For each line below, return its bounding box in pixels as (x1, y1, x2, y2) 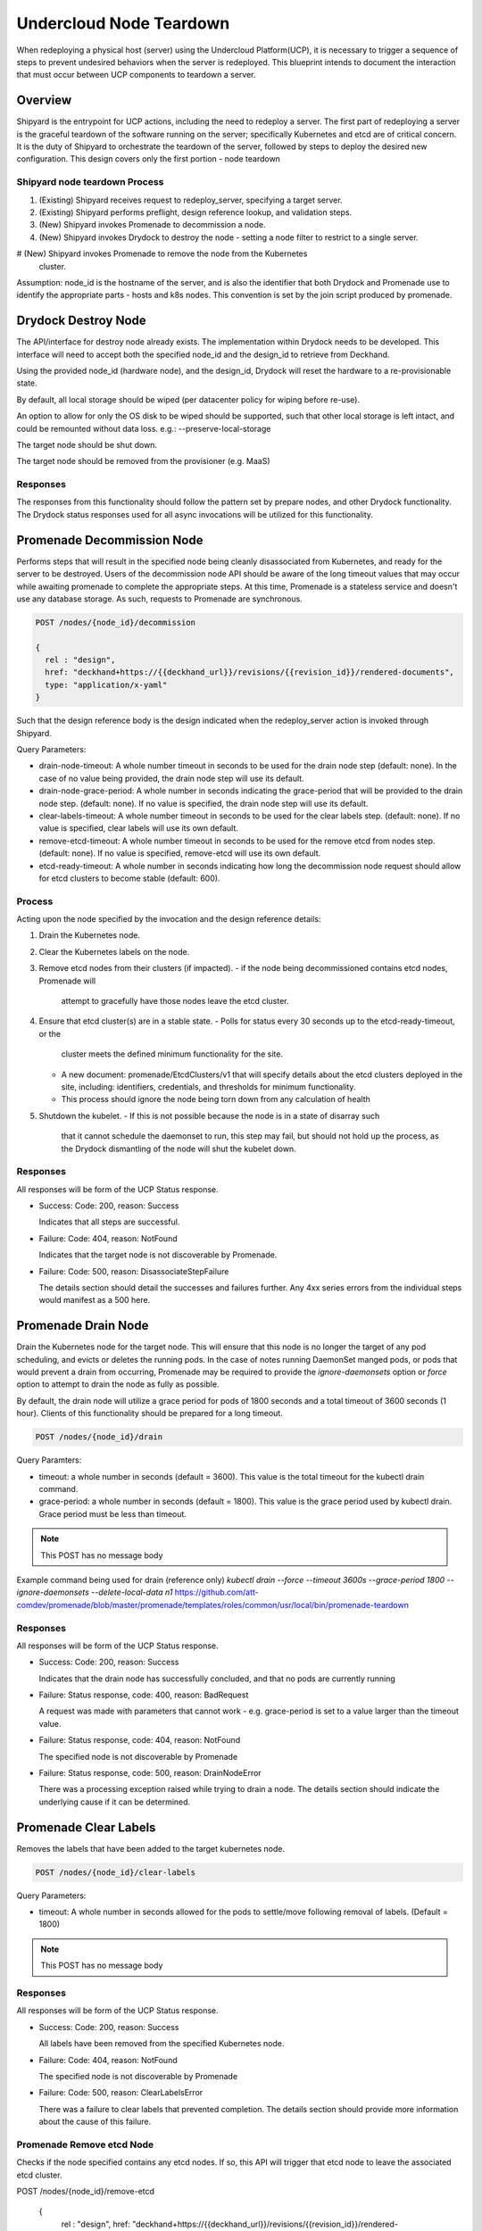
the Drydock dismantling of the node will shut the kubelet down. (61, 1143, 296, 1154)
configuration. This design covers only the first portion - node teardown (16, 153, 281, 164)
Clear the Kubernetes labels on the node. (38, 946, 190, 957)
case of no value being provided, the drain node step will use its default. (38, 773, 304, 784)
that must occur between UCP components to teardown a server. (16, 70, 256, 80)
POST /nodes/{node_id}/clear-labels (35, 1867, 196, 1878)
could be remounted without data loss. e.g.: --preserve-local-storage (16, 423, 271, 434)
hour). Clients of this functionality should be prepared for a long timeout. (16, 1408, 283, 1419)
